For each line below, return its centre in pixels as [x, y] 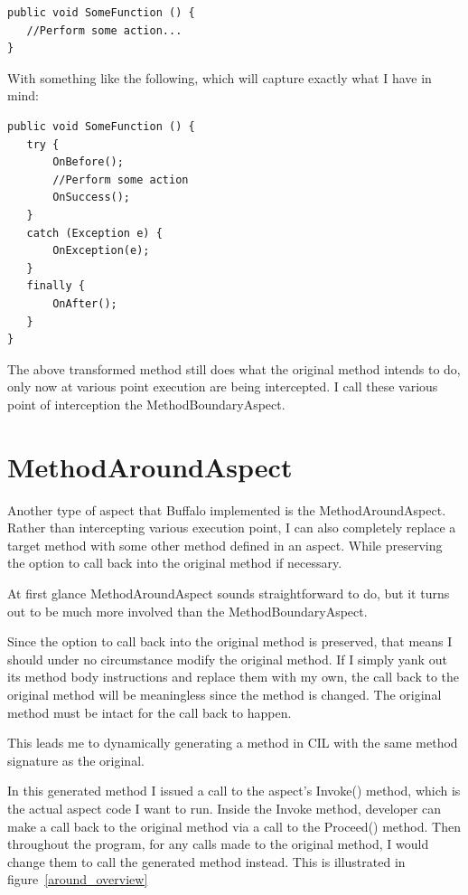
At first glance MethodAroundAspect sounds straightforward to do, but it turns [229, 593]
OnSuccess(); [92, 198]
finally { [56, 286]
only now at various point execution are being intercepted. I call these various [223, 386]
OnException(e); [101, 251]
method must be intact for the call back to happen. [150, 712]
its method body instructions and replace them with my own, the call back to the [234, 677]
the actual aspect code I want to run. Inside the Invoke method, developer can [225, 808]
